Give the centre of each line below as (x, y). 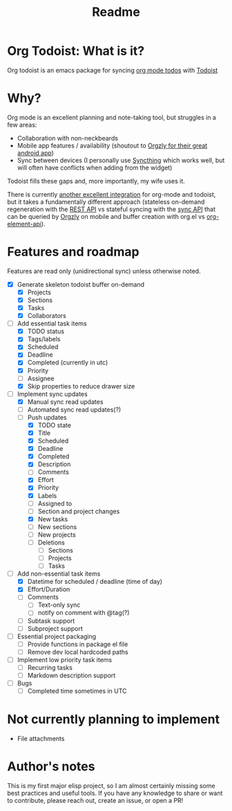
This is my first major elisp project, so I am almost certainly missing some (111, 786)
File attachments (41, 739)
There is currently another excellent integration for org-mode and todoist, (112, 194)
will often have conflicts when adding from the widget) (95, 168)
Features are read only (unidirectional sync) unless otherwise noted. (104, 271)
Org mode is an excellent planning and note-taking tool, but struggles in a (112, 117)
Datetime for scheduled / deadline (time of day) (95, 582)
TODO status (46, 331)
